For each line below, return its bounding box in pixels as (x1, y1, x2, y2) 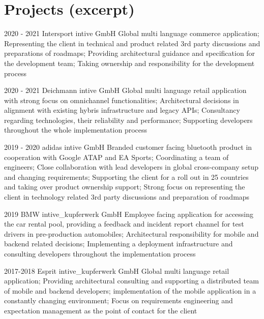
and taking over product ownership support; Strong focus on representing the (4, 181, 245, 192)
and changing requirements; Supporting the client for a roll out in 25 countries (4, 171, 249, 182)
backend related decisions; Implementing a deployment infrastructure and (4, 238, 233, 249)
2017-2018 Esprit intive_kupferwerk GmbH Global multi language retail (4, 265, 229, 276)
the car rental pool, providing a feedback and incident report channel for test (4, 218, 244, 229)
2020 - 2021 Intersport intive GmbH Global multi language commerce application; (4, 28, 259, 39)
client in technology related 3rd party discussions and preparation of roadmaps (4, 192, 250, 202)
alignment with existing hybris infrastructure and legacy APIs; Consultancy (4, 105, 240, 115)
